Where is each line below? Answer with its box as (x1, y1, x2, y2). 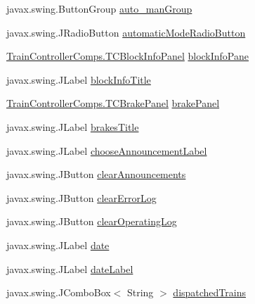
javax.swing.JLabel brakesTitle (6, 119, 139, 134)
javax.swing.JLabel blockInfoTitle (6, 72, 151, 87)
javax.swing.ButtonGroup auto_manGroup (6, 1, 192, 15)
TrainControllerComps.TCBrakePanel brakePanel (6, 96, 220, 110)
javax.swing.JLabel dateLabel (6, 261, 133, 276)
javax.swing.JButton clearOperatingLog (6, 214, 177, 229)
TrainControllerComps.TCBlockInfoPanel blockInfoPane (6, 49, 249, 63)
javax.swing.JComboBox (6, 285, 111, 300)
